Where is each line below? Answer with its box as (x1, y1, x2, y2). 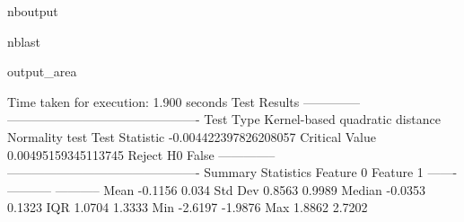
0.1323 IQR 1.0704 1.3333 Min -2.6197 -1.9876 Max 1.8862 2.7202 (7, 198, 368, 217)
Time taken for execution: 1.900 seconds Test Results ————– (7, 92, 360, 111)
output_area (7, 62, 77, 81)
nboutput (7, 2, 58, 20)
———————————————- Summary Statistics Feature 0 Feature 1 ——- (7, 163, 458, 182)
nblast (7, 31, 41, 50)
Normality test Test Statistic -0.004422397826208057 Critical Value (7, 127, 376, 146)
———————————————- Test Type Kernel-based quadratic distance (7, 110, 441, 129)
